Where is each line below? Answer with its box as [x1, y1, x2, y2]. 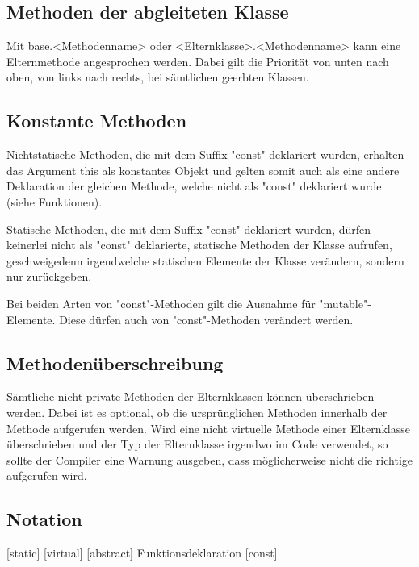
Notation [6, 507, 82, 532]
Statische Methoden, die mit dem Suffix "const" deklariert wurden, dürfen [6, 220, 371, 237]
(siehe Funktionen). [6, 193, 103, 210]
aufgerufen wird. [6, 467, 87, 484]
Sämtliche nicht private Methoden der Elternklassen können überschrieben [6, 388, 375, 405]
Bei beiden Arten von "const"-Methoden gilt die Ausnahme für [6, 294, 316, 311]
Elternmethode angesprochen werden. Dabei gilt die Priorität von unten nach [6, 52, 389, 69]
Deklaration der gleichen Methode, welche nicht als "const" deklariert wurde [6, 177, 382, 194]
